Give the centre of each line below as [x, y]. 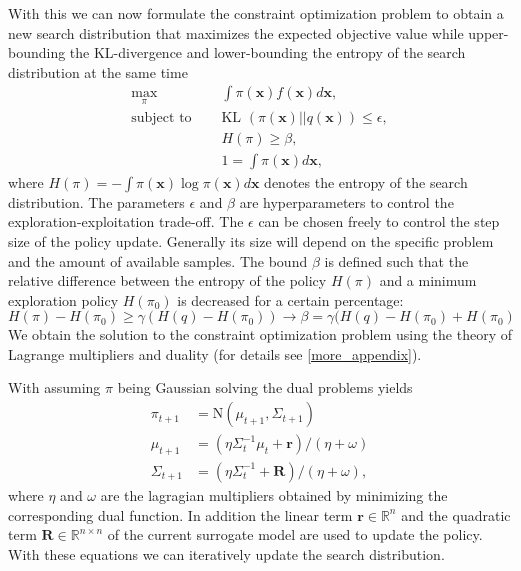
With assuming [54, 387]
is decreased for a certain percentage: [290, 299]
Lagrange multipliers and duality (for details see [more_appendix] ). [215, 353]
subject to [161, 117]
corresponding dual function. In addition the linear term [180, 514]
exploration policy [63, 299]
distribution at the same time [98, 71]
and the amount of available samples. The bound [158, 260]
